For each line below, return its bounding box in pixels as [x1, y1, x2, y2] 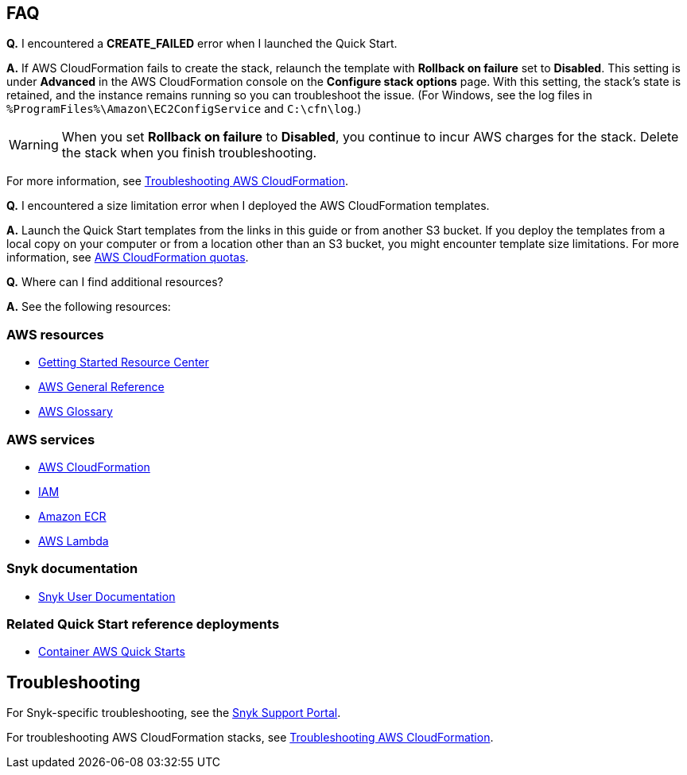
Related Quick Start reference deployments [6, 616, 280, 633]
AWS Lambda [38, 533, 109, 548]
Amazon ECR [38, 509, 107, 523]
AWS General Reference [38, 380, 165, 394]
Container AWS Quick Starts [38, 645, 185, 659]
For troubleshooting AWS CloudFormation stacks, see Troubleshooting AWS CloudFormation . [6, 730, 494, 745]
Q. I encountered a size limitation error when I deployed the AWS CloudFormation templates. [6, 199, 490, 213]
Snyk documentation [6, 560, 138, 577]
